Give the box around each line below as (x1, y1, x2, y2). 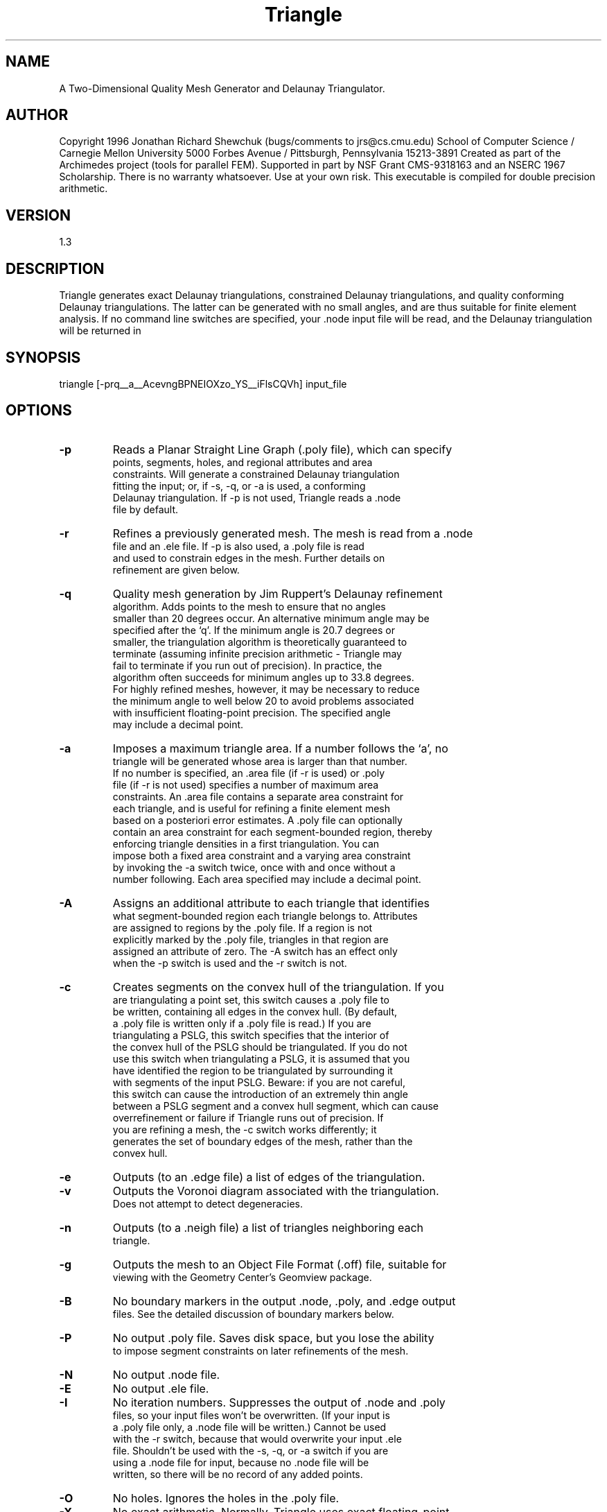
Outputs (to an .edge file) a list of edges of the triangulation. (112, 1169, 425, 1184)
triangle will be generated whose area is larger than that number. (112, 755, 407, 767)
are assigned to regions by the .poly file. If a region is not (112, 921, 373, 934)
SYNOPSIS (6, 348, 81, 366)
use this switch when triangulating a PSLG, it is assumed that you (112, 1052, 410, 1065)
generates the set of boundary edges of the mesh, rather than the (112, 1135, 413, 1147)
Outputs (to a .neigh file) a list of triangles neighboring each (112, 1220, 424, 1235)
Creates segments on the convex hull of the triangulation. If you (112, 979, 444, 994)
